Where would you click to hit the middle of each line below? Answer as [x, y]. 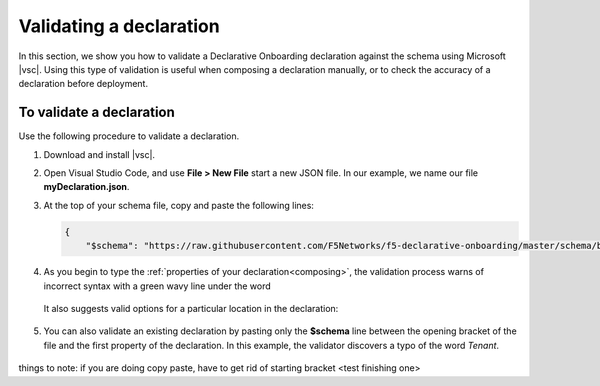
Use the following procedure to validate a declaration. [129, 136]
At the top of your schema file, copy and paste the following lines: [179, 205]
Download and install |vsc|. [99, 154]
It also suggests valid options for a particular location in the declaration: [191, 308]
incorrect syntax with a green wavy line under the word [157, 286]
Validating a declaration [119, 26]
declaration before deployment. [83, 84]
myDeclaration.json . [86, 187]
